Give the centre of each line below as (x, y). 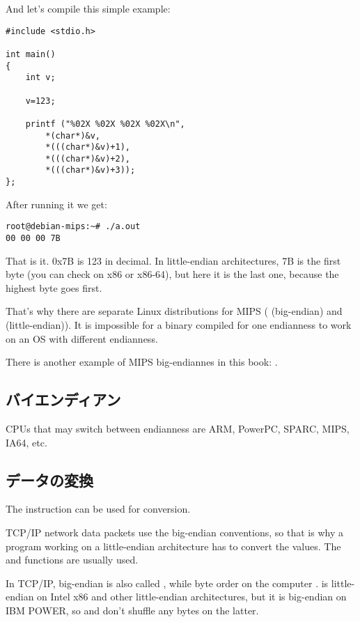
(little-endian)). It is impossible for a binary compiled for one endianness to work (179, 325)
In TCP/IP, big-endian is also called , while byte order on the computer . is (167, 583)
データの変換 (49, 480)
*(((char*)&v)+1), (88, 147)
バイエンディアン (63, 399)
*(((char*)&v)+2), (88, 158)
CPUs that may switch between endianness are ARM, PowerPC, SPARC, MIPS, (178, 429)
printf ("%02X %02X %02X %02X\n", (105, 124)
